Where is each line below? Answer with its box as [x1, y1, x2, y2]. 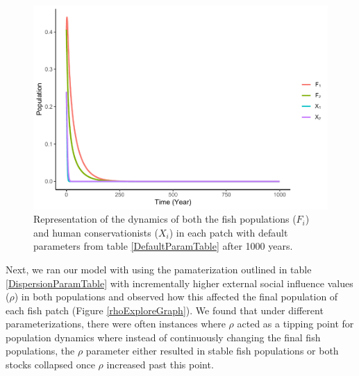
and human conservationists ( [33, 225, 158, 239]
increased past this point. [106, 357, 214, 372]
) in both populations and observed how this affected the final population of [14, 289, 338, 304]
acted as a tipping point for [237, 316, 354, 331]
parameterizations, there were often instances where [6, 316, 226, 331]
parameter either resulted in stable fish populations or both [85, 343, 339, 358]
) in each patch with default [169, 225, 288, 239]
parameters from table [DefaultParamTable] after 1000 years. [33, 239, 293, 253]
